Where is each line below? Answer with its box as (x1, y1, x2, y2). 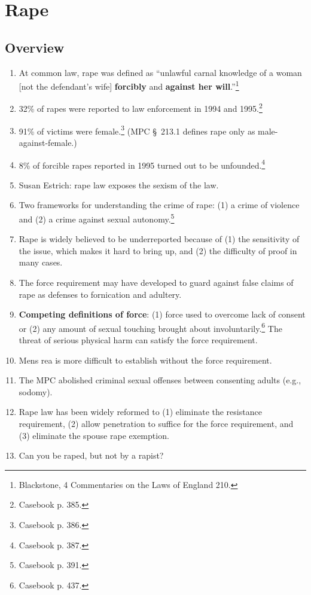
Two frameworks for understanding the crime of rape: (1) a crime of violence (19, 199, 300, 211)
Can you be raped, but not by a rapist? (19, 449, 164, 462)
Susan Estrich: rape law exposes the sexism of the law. (19, 178, 219, 191)
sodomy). (19, 385, 53, 398)
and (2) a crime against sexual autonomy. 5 (19, 210, 175, 225)
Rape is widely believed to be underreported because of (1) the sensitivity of (19, 233, 300, 245)
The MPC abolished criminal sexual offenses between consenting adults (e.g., (19, 374, 301, 386)
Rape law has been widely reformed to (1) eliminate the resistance (19, 405, 262, 418)
